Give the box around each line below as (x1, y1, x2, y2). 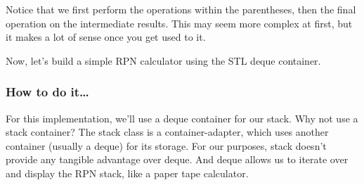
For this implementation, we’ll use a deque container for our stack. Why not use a (6, 110, 358, 125)
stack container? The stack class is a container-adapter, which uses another (6, 125, 329, 139)
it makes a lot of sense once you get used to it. (6, 30, 206, 44)
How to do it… (6, 83, 89, 101)
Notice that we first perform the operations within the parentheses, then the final (6, 2, 356, 16)
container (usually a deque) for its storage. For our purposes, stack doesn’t (6, 138, 327, 153)
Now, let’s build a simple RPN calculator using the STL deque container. (6, 53, 321, 68)
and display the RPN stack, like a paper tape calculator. (6, 165, 249, 180)
